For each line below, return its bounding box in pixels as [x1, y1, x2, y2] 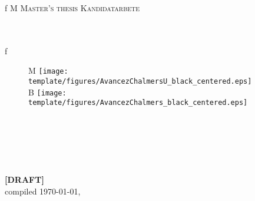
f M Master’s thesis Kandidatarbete [5, 2, 140, 14]
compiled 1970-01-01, [5, 184, 81, 197]
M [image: [28, 64, 68, 77]
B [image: [28, 85, 67, 98]
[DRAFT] [5, 173, 44, 185]
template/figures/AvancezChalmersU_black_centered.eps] [28, 77, 252, 86]
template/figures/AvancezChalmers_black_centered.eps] [28, 98, 248, 107]
